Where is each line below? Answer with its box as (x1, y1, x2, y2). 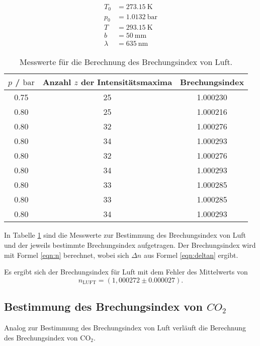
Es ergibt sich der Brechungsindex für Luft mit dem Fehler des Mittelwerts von (4, 266, 248, 277)
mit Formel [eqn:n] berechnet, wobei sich (4, 249, 129, 260)
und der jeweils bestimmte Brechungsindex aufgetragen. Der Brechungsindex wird (4, 240, 256, 250)
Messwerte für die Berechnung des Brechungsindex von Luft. (20, 56, 233, 68)
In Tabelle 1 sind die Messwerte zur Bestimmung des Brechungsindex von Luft (4, 230, 246, 240)
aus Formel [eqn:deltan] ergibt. (143, 249, 238, 260)
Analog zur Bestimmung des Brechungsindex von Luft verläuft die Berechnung (4, 322, 246, 332)
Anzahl (42, 76, 71, 88)
